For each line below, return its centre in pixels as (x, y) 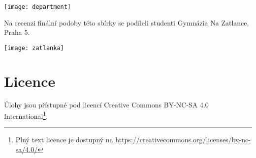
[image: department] (38, 7)
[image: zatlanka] (34, 48)
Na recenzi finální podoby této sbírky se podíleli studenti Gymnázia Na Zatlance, (127, 22)
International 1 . (26, 115)
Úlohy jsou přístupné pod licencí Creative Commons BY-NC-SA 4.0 (106, 104)
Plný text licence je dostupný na (64, 140)
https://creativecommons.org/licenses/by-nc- (183, 140)
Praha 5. (17, 32)
